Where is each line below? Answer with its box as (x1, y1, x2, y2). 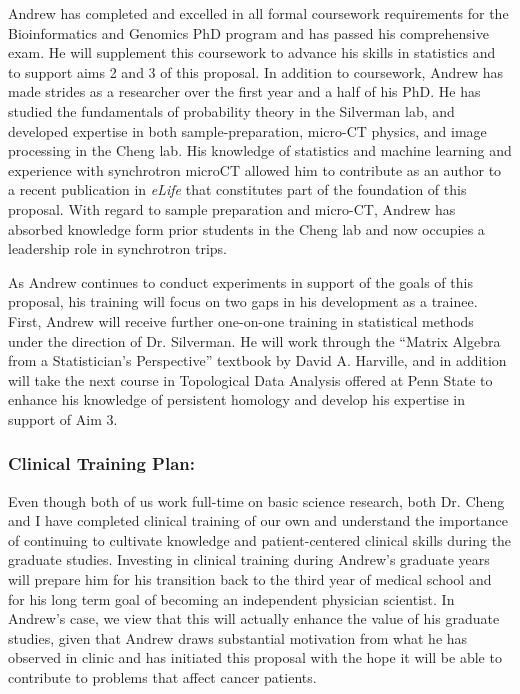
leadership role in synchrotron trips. (8, 238, 228, 259)
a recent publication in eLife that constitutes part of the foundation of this (8, 179, 467, 200)
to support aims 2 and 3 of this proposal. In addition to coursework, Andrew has (8, 61, 503, 82)
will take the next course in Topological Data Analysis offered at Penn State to (8, 369, 493, 390)
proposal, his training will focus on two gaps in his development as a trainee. (8, 291, 478, 312)
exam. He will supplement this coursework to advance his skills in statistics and (8, 42, 496, 63)
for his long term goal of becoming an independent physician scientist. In (8, 588, 455, 609)
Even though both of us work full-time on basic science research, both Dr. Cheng (8, 490, 505, 511)
